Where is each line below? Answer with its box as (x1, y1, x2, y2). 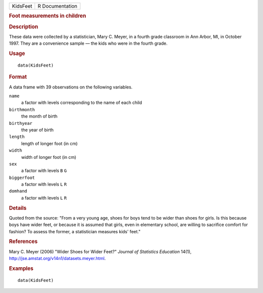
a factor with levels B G (21, 168, 67, 173)
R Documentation (38, 3, 77, 9)
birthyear (9, 121, 33, 126)
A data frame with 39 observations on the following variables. (9, 84, 132, 90)
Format (9, 73, 27, 80)
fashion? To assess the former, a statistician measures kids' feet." (9, 228, 141, 234)
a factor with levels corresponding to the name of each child (21, 100, 142, 105)
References (9, 238, 38, 245)
